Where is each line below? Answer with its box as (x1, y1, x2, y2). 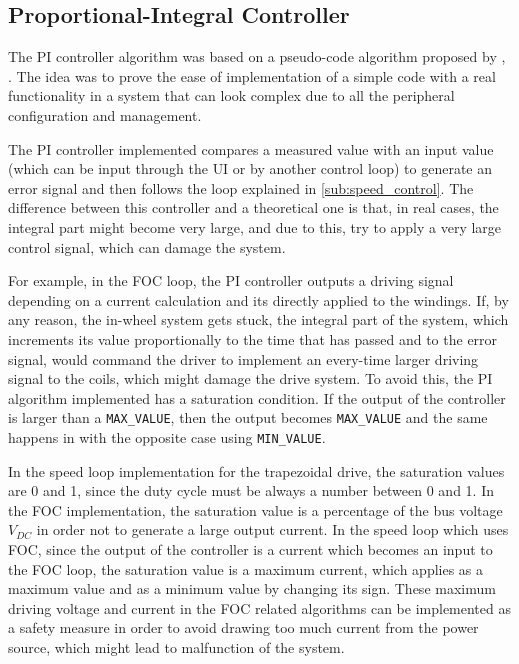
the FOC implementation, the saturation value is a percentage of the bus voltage (8, 499, 503, 520)
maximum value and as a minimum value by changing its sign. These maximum (8, 578, 496, 599)
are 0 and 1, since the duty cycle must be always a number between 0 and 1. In (8, 480, 494, 501)
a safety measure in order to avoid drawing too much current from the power (8, 617, 479, 638)
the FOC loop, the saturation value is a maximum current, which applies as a (8, 558, 484, 579)
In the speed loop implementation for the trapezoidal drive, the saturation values (8, 460, 505, 481)
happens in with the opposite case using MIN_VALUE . (8, 426, 326, 447)
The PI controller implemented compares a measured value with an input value (8, 138, 494, 159)
